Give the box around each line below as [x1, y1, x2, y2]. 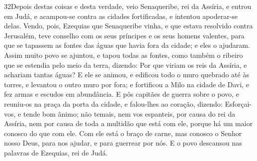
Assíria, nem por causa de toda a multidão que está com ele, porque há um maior [4, 118, 253, 129]
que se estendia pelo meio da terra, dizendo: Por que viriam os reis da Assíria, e [4, 59, 247, 70]
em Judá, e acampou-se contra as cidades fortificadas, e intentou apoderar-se [4, 10, 238, 21]
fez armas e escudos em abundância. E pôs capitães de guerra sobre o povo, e [4, 89, 239, 99]
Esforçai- [225, 98, 252, 109]
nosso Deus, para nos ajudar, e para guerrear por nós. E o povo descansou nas [4, 138, 242, 148]
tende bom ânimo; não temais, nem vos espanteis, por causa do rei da [23, 108, 236, 119]
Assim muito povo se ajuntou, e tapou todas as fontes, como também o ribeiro [4, 49, 243, 60]
